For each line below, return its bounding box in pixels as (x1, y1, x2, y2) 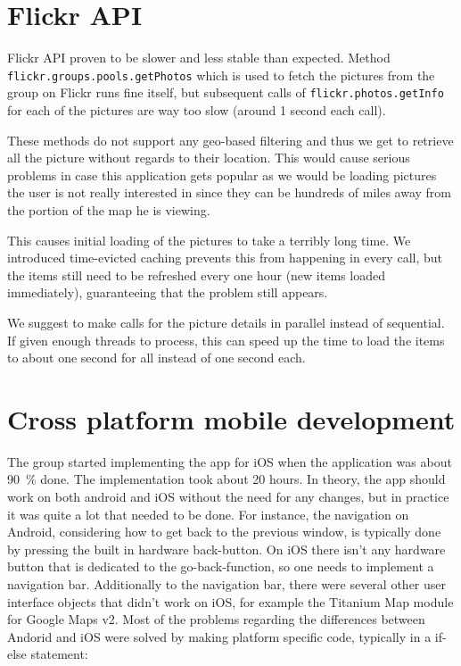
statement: (30, 645, 88, 663)
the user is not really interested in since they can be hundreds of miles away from (7, 183, 452, 202)
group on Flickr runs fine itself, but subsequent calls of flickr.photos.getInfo (7, 83, 444, 102)
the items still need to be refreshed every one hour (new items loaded (7, 265, 385, 284)
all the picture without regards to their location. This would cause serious (7, 148, 410, 167)
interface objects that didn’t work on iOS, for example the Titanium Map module (7, 592, 454, 611)
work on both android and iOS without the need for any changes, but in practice (7, 487, 449, 506)
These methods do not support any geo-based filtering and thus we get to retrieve (7, 130, 454, 149)
